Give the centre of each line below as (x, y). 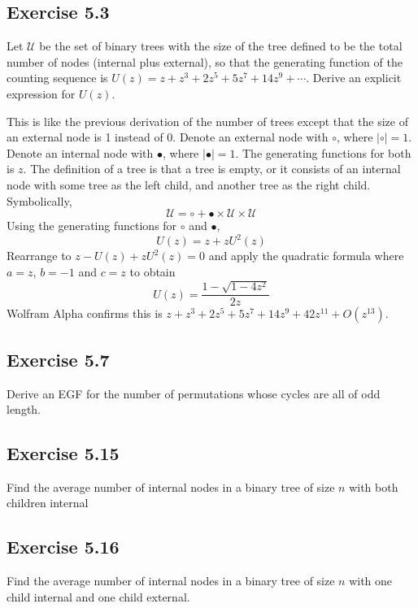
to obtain (152, 271)
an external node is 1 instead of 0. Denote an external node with (168, 137)
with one (371, 581)
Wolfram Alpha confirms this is (85, 313)
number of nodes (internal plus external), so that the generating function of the (205, 61)
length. (24, 409)
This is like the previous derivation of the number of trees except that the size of (208, 121)
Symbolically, (39, 200)
